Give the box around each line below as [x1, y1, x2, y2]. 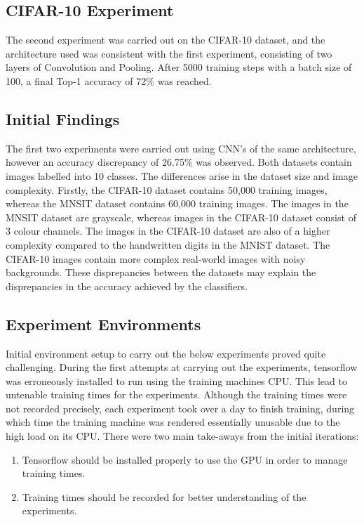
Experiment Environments [6, 313, 201, 334]
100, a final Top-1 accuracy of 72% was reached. [6, 73, 212, 88]
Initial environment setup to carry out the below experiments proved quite [6, 346, 326, 360]
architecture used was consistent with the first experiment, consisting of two [6, 46, 332, 60]
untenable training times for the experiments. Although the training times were [6, 387, 347, 402]
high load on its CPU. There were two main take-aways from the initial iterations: [6, 429, 359, 443]
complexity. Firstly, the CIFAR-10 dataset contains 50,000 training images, [6, 182, 328, 197]
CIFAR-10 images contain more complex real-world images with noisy [6, 251, 306, 266]
